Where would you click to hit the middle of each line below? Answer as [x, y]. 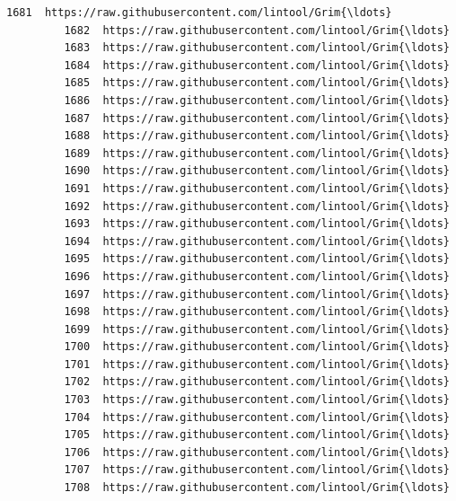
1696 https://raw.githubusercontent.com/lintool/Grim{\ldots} [257, 276]
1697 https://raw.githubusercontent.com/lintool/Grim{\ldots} [257, 294]
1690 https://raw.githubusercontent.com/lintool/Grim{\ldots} [257, 171]
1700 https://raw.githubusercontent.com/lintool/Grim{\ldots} [257, 347]
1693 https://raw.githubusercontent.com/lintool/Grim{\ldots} [257, 224]
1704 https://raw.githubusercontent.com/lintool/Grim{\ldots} [257, 417]
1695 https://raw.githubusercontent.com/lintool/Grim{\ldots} [257, 259]
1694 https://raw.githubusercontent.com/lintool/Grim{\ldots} [257, 241]
